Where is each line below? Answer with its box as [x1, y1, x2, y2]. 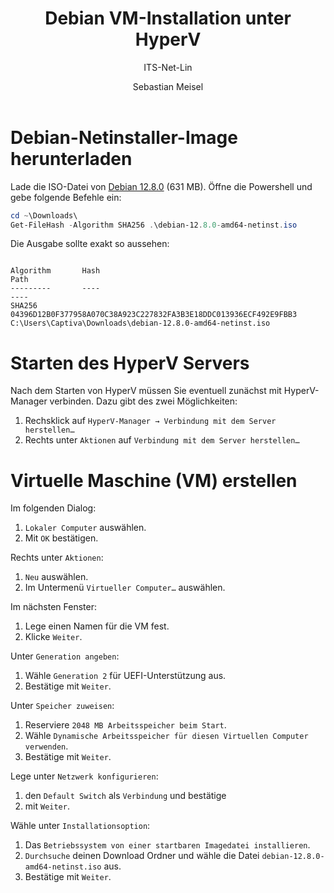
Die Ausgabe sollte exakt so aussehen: [10, 238, 170, 250]
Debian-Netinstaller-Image [10, 126, 238, 149]
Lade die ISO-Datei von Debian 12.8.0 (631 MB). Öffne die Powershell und [10, 180, 313, 192]
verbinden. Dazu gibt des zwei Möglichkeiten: [49, 395, 238, 407]
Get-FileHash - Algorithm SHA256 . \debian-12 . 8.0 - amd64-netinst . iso [10, 220, 298, 230]
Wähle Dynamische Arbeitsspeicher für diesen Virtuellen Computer [24, 730, 309, 742]
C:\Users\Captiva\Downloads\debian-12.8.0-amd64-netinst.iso [10, 318, 271, 329]
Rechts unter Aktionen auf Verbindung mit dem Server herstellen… [24, 434, 300, 446]
